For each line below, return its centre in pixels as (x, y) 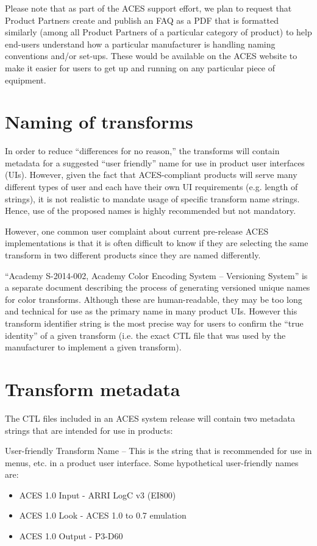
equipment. (26, 80)
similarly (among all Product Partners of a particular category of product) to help (158, 32)
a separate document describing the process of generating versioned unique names (158, 287)
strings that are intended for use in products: (89, 430)
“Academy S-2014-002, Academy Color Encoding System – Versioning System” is (156, 275)
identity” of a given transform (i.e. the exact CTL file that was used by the (145, 335)
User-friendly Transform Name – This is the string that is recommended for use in (158, 451)
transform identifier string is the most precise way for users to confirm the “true (154, 323)
